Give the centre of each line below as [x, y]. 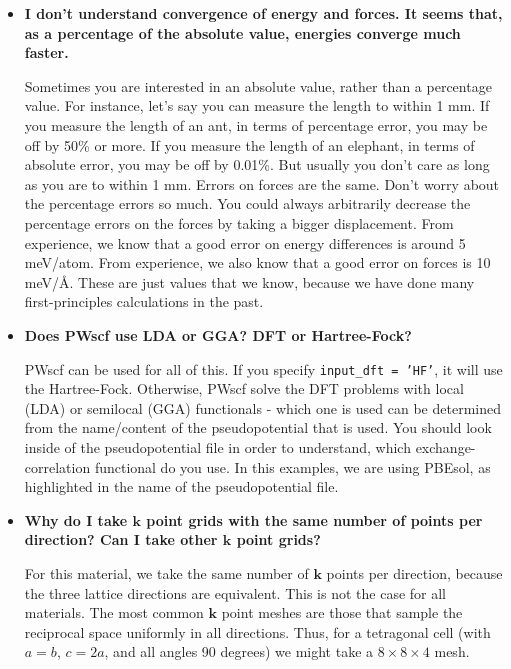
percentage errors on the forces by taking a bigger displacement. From [239, 222]
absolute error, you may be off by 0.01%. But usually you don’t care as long [257, 164]
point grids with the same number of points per [314, 519]
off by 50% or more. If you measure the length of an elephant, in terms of [249, 144]
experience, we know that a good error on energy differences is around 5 [245, 242]
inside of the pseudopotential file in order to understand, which [217, 446]
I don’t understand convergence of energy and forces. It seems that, [263, 13]
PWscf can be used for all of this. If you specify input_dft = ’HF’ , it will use [263, 368]
